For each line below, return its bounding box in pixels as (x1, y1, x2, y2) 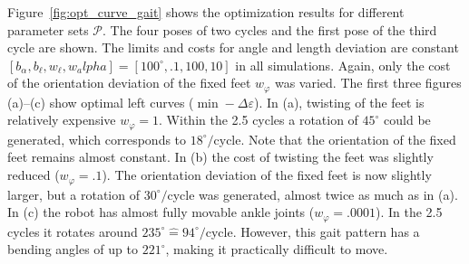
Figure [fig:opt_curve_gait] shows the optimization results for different (7, 3, 405, 21)
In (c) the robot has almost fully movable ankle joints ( (7, 203, 315, 222)
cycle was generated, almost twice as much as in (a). (167, 184, 458, 203)
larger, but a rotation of (7, 184, 140, 203)
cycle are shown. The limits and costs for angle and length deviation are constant (7, 38, 459, 57)
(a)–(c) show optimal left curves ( (7, 92, 194, 111)
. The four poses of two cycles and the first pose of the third (103, 20, 437, 39)
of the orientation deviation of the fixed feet (7, 73, 251, 92)
